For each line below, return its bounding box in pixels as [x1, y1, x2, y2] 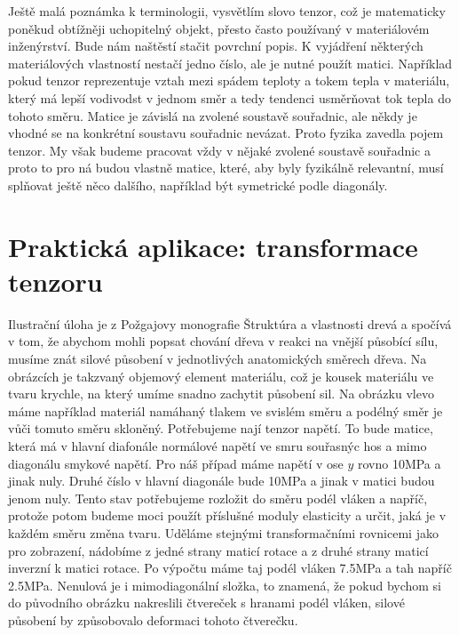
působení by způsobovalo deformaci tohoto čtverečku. [8, 610, 298, 629]
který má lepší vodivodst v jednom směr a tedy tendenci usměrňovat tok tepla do [8, 88, 451, 107]
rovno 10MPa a [357, 454, 441, 472]
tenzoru [8, 262, 103, 299]
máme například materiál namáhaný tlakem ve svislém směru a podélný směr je [8, 401, 443, 420]
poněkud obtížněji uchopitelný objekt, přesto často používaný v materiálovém [8, 19, 430, 37]
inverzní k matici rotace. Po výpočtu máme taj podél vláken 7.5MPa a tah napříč [8, 559, 452, 577]
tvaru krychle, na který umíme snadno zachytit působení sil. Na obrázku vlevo [8, 384, 434, 403]
